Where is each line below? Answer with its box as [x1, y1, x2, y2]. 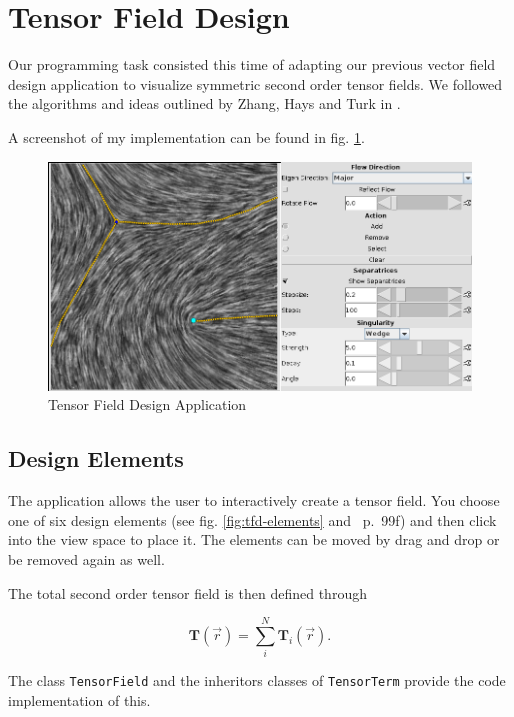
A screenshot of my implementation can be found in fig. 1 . [8, 126, 365, 147]
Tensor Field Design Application [48, 394, 247, 415]
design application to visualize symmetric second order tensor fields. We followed [8, 73, 503, 94]
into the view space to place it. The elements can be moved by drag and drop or [8, 529, 500, 550]
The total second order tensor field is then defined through [8, 582, 367, 603]
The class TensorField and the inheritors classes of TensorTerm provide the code [8, 670, 506, 691]
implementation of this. [8, 689, 151, 710]
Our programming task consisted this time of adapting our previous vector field [8, 54, 496, 75]
